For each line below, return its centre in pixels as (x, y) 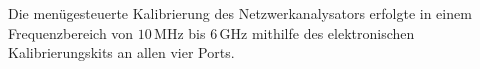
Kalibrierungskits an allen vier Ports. (121, 52)
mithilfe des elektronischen (333, 32)
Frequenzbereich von (71, 32)
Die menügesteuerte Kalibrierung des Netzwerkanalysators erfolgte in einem (240, 13)
